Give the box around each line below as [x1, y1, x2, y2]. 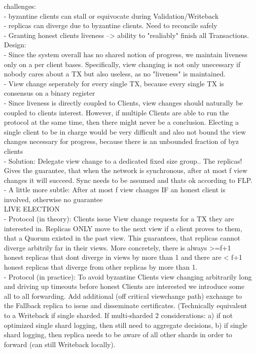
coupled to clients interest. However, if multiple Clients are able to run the [4, 107, 229, 117]
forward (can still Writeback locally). [4, 339, 115, 349]
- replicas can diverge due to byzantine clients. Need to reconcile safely [4, 20, 218, 31]
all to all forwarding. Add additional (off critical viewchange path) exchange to [4, 290, 242, 301]
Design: [4, 39, 26, 50]
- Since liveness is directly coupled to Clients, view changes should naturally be [4, 97, 243, 107]
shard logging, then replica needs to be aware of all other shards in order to [4, 329, 232, 340]
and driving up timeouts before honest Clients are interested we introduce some [4, 281, 245, 291]
